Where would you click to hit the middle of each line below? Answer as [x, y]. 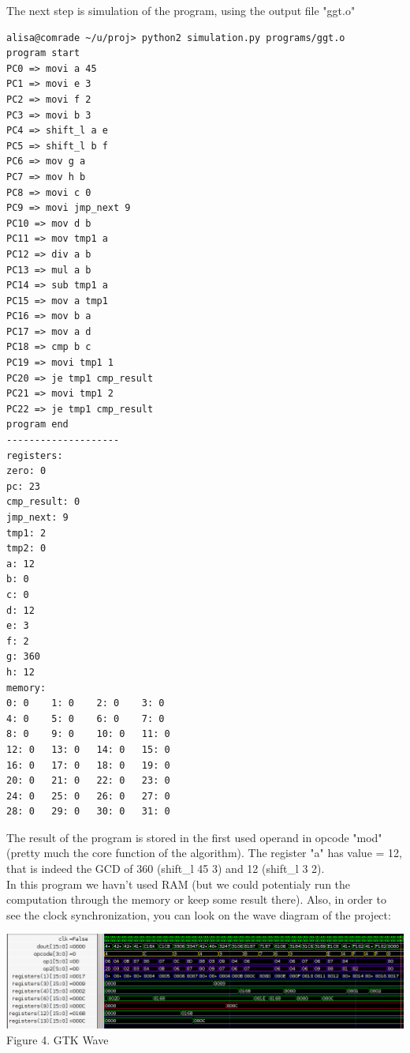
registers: [35, 455]
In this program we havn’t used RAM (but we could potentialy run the [179, 884]
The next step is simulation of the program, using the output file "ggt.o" [181, 10]
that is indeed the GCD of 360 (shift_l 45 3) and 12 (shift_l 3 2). [166, 869]
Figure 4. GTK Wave [58, 1040]
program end [37, 425]
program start [43, 53]
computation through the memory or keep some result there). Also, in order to [196, 899]
